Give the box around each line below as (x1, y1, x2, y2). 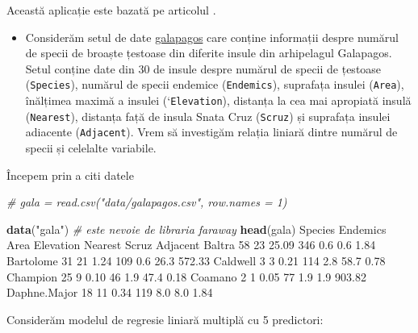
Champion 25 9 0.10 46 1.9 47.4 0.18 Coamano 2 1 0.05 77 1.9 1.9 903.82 (6, 268, 366, 285)
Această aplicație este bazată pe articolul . (6, 2, 216, 18)
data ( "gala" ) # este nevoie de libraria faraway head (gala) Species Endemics (6, 220, 387, 237)
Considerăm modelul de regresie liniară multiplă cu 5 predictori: (6, 310, 324, 327)
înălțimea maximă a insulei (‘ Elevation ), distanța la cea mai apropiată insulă (25, 92, 412, 109)
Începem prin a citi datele (6, 166, 134, 183)
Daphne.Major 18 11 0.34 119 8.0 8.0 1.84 (6, 284, 213, 301)
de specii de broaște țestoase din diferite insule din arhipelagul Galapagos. (25, 44, 392, 61)
